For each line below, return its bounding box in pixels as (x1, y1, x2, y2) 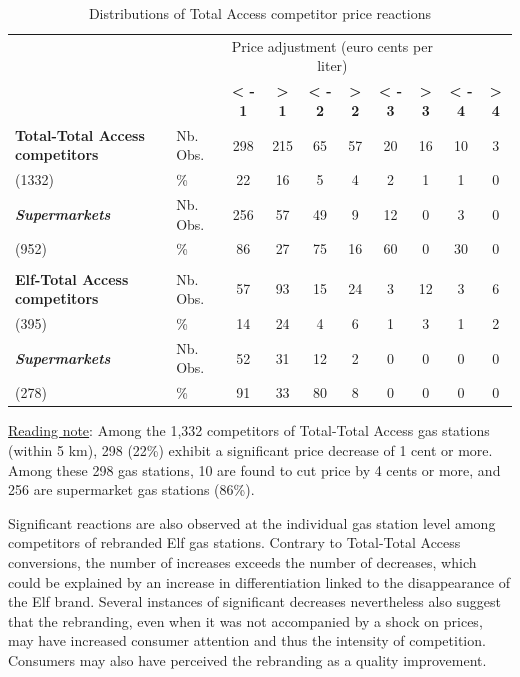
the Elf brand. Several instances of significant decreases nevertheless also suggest (8, 591, 502, 612)
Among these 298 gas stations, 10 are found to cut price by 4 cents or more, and (8, 459, 501, 480)
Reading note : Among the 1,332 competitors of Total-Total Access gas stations (8, 420, 490, 441)
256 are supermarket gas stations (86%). (8, 479, 255, 500)
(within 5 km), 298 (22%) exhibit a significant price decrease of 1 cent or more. (8, 439, 493, 460)
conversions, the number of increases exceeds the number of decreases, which (8, 551, 477, 572)
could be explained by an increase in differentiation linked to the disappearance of (8, 571, 510, 592)
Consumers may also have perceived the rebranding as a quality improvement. (8, 649, 487, 670)
